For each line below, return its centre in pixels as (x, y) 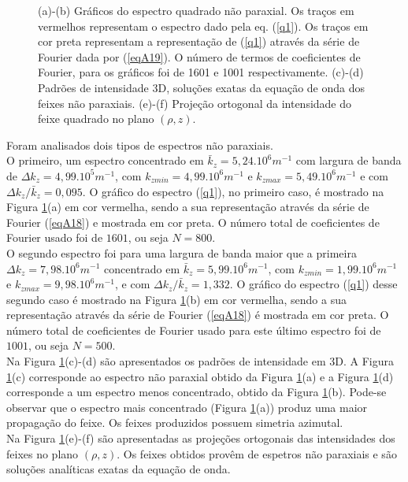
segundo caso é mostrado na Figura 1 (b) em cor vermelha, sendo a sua (176, 299)
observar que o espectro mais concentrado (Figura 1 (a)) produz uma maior (187, 407)
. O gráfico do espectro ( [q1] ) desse (313, 284)
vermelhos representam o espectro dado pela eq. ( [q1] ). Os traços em (203, 26)
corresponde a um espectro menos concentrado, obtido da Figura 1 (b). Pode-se (197, 392)
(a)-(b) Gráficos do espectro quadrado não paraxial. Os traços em (196, 10)
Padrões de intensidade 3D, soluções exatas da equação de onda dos (202, 87)
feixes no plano (43, 453)
